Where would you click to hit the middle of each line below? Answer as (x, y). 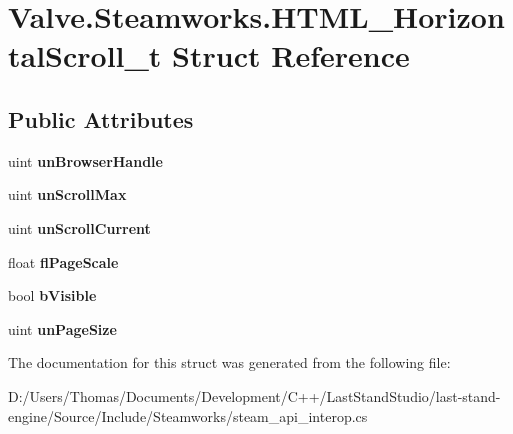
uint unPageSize (62, 328)
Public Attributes (101, 118)
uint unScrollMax (67, 194)
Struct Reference (291, 55)
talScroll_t (85, 55)
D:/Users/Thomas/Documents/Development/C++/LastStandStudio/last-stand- (254, 395)
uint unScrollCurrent (79, 227)
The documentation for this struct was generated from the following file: (229, 362)
